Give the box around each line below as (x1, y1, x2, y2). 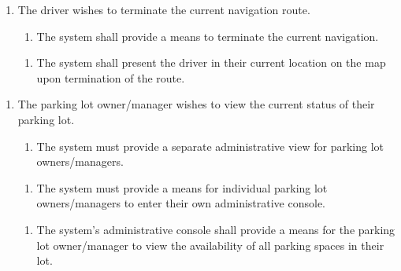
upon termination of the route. (36, 69, 185, 86)
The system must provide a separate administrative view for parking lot (36, 137, 384, 154)
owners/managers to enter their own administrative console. (36, 195, 326, 211)
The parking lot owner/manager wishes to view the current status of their (17, 96, 375, 112)
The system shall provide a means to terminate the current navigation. (36, 27, 379, 44)
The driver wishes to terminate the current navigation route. (17, 2, 310, 17)
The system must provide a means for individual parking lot (36, 179, 328, 196)
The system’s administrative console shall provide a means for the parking (36, 221, 395, 237)
